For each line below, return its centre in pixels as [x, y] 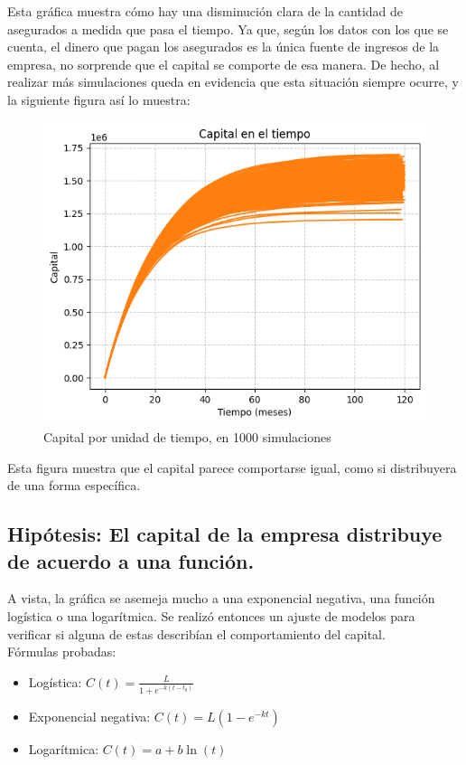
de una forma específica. [74, 485]
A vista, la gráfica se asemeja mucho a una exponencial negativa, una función [221, 598]
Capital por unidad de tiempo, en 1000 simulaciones [187, 437]
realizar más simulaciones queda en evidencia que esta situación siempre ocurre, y [233, 82]
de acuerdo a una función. [131, 560]
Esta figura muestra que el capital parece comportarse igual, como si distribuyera [232, 467]
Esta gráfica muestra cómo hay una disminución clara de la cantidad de [205, 11]
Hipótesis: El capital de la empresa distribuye [225, 534]
